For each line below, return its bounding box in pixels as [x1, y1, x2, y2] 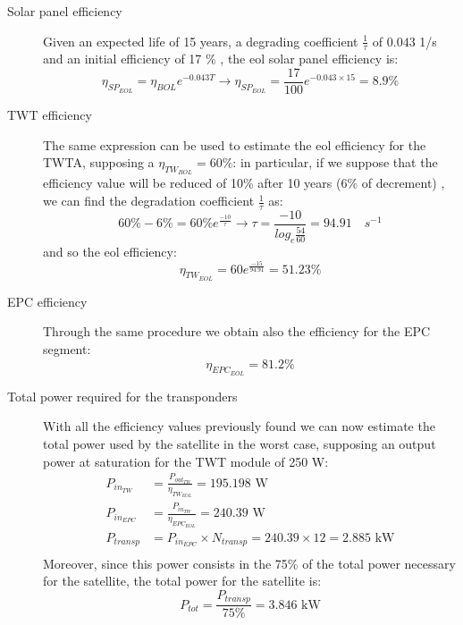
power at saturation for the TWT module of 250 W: [43, 452, 329, 470]
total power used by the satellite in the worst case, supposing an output [43, 435, 436, 453]
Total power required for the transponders [7, 386, 238, 405]
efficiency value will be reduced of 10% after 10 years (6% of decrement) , [43, 173, 445, 192]
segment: [43, 340, 91, 359]
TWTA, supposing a [43, 153, 155, 172]
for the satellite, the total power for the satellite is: [43, 571, 322, 590]
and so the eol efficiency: [43, 242, 177, 261]
